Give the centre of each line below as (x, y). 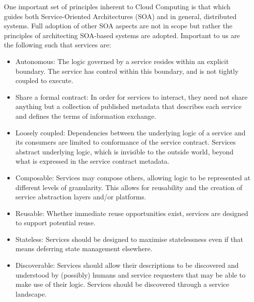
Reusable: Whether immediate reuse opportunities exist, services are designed (132, 213)
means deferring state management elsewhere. (84, 248)
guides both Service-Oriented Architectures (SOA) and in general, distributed (120, 16)
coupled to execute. (44, 80)
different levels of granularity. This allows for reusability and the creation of (129, 187)
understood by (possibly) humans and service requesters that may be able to (130, 274)
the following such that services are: (58, 45)
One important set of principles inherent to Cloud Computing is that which (117, 6)
